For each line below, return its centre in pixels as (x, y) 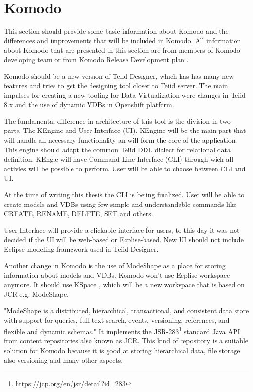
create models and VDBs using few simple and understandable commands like (120, 204)
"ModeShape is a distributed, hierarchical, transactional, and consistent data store (126, 310)
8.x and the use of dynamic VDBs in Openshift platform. (89, 104)
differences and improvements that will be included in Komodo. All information (123, 40)
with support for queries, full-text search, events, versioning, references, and (117, 320)
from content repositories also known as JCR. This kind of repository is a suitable (126, 341)
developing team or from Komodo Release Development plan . (96, 59)
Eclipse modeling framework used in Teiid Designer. (81, 249)
